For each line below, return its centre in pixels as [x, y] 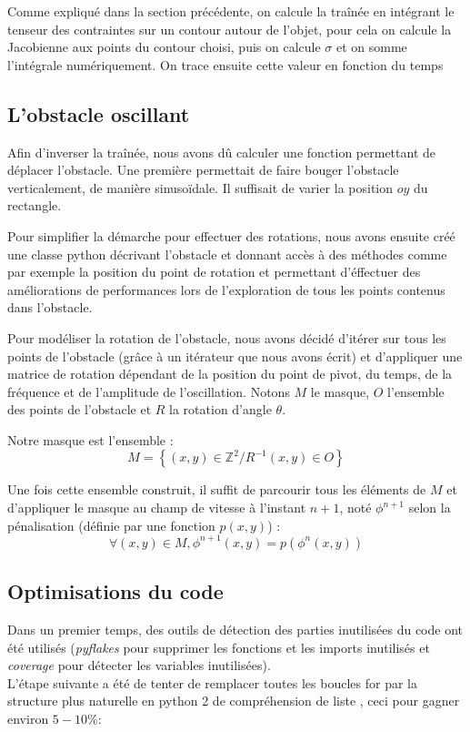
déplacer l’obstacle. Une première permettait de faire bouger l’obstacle [203, 170]
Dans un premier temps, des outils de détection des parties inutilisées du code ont [235, 629]
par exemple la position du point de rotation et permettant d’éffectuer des [214, 272]
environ [28, 718]
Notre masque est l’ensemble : [90, 439]
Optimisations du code [115, 591]
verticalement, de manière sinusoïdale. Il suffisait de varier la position [200, 187]
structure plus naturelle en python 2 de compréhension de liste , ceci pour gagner [234, 701]
